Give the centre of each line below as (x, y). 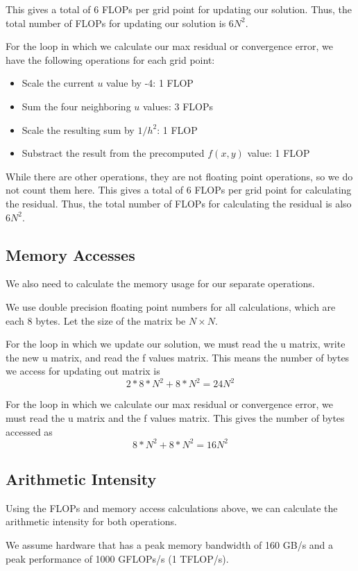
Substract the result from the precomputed (113, 153)
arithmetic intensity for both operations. (91, 521)
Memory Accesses (70, 254)
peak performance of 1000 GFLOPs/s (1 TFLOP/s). (117, 558)
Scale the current (58, 83)
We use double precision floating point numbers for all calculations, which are (171, 306)
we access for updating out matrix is (83, 371)
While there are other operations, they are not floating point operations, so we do (179, 176)
